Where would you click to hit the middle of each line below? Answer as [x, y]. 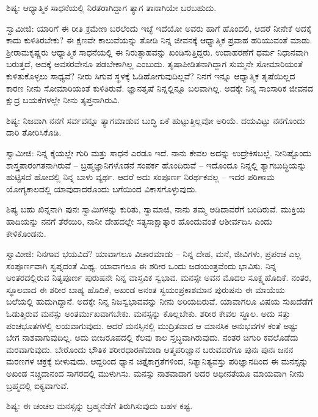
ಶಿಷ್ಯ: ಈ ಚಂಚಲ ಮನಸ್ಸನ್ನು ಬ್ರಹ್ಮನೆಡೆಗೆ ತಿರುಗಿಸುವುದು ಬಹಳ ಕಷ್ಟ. [99, 406]
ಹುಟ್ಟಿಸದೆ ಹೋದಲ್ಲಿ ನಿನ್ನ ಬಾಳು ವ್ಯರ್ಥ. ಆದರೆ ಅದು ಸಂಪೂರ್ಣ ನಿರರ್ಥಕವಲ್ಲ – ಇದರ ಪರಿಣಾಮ [140, 177]
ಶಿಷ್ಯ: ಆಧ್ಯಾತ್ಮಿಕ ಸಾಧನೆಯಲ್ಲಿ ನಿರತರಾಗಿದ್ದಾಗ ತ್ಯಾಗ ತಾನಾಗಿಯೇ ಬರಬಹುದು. [111, 7]
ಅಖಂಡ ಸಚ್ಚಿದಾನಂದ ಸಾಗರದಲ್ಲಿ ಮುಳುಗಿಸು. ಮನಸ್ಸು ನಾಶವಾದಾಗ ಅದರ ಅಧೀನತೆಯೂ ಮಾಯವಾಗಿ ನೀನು [155, 373]
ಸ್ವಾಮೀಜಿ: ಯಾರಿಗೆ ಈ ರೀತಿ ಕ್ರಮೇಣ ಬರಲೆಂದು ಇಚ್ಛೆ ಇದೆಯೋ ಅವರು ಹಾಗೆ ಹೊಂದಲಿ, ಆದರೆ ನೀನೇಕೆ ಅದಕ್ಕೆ [159, 28]
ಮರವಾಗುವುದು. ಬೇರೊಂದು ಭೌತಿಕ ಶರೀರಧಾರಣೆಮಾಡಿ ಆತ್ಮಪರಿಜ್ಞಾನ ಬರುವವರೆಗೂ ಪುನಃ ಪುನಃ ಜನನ [150, 349]
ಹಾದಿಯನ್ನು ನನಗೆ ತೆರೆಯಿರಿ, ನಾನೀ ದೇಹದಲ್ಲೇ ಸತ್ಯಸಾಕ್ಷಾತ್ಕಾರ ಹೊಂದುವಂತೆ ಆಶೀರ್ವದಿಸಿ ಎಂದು [139, 221]
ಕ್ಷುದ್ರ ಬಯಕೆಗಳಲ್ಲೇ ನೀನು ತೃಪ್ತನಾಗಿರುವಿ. [63, 100]
